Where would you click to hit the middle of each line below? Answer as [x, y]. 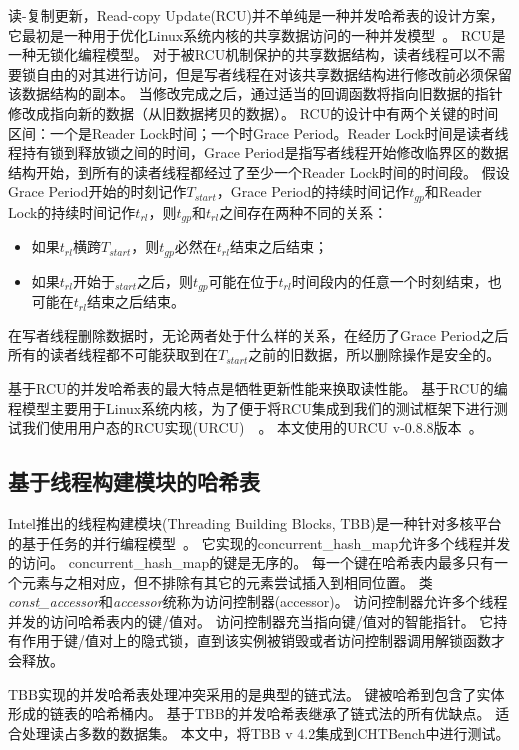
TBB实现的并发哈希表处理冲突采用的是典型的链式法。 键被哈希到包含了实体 [256, 693]
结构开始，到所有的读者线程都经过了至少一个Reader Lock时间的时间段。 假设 [259, 171]
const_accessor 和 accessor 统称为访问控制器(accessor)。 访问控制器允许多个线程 [258, 601]
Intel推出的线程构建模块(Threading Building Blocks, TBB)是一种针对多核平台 [255, 522]
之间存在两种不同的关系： [303, 211]
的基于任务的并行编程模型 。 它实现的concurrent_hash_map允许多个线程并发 [259, 542]
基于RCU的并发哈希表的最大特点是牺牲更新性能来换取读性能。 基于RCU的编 [258, 387]
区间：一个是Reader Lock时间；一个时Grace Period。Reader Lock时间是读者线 [258, 132]
